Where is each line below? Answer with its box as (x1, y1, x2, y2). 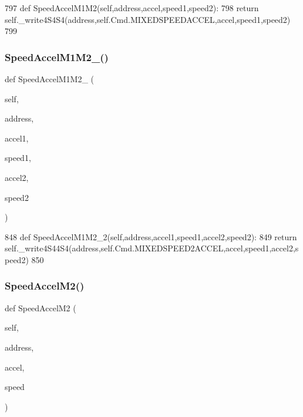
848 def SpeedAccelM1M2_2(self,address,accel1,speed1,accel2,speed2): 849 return (5, 230, 297, 243)
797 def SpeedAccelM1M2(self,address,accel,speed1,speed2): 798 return (5, 2, 259, 14)
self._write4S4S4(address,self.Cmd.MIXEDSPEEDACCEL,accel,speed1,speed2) (5, 13, 291, 25)
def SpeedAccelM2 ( (5, 301, 76, 314)
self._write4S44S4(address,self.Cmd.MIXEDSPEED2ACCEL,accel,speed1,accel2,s (5, 242, 299, 254)
